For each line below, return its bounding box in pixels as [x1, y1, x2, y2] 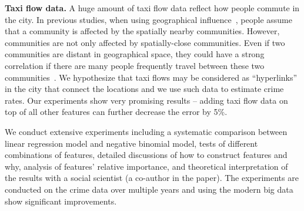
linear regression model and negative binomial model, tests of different [5, 137, 258, 149]
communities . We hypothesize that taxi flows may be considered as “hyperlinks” [5, 71, 298, 83]
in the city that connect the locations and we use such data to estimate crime [5, 83, 284, 95]
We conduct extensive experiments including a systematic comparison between [5, 125, 288, 137]
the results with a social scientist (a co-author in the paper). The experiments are [5, 172, 299, 184]
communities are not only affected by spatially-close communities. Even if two [5, 36, 285, 48]
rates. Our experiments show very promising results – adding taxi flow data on [5, 94, 288, 106]
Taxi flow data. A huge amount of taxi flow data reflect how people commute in [5, 2, 300, 14]
